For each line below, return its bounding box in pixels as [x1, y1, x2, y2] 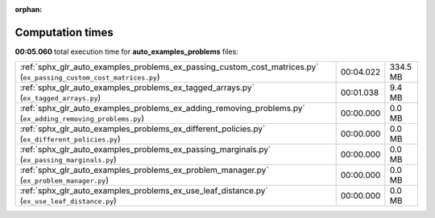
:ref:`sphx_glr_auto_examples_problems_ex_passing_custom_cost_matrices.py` [19, 61, 319, 72]
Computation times [14, 25, 114, 39]
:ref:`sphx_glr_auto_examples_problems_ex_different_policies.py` [19, 123, 266, 134]
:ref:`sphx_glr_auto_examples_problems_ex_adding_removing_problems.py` [19, 103, 305, 114]
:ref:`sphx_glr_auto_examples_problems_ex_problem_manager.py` [19, 165, 269, 176]
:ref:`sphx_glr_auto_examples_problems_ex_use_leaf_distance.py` [19, 185, 269, 196]
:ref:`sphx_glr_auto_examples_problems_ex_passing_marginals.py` [19, 144, 271, 155]
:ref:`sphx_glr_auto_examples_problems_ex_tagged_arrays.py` [19, 82, 255, 93]
